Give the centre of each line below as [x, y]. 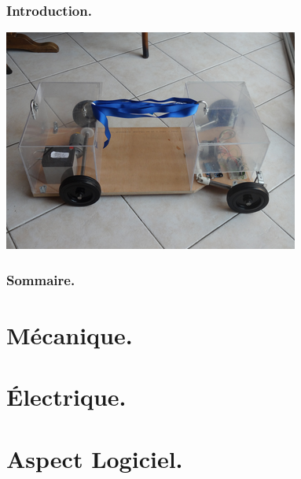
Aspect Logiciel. [95, 458]
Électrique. [66, 397]
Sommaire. [41, 279]
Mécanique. [70, 334]
